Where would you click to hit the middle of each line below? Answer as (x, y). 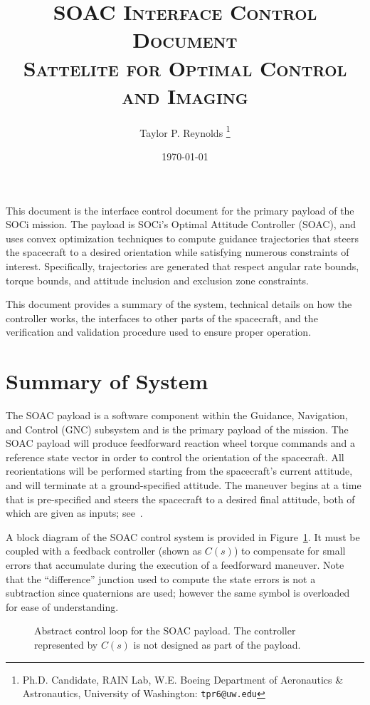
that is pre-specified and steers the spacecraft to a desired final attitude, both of (180, 499)
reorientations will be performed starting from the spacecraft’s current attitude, (179, 471)
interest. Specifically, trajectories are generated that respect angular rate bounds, (183, 266)
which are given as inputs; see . (74, 513)
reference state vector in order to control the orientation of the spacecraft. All (175, 457)
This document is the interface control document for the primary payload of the (180, 210)
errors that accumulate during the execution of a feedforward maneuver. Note (175, 564)
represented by (66, 644)
